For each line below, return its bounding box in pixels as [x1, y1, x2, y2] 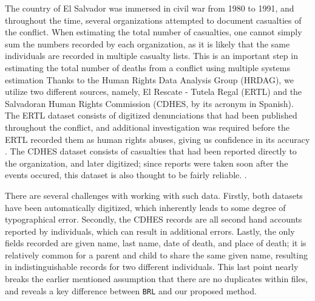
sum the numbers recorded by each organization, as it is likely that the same [5, 37, 290, 50]
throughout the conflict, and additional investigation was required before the [5, 120, 290, 133]
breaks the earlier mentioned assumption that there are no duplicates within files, [5, 272, 308, 285]
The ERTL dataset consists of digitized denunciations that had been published [5, 109, 297, 122]
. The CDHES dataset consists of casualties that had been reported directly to [5, 145, 297, 157]
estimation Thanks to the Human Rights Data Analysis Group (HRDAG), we [5, 73, 294, 86]
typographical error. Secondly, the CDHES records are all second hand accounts [5, 213, 302, 226]
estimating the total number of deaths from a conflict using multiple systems [5, 61, 290, 74]
